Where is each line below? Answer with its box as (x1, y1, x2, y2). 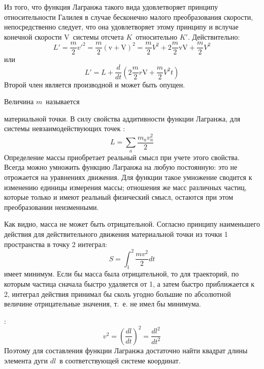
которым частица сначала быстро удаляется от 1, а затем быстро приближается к (4, 279, 255, 289)
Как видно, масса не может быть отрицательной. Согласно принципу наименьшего (4, 219, 260, 229)
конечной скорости (4, 31, 62, 42)
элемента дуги (4, 355, 48, 365)
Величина (4, 96, 34, 107)
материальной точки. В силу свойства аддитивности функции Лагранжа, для (4, 113, 241, 124)
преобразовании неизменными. (4, 201, 99, 212)
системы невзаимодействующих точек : (4, 123, 125, 134)
